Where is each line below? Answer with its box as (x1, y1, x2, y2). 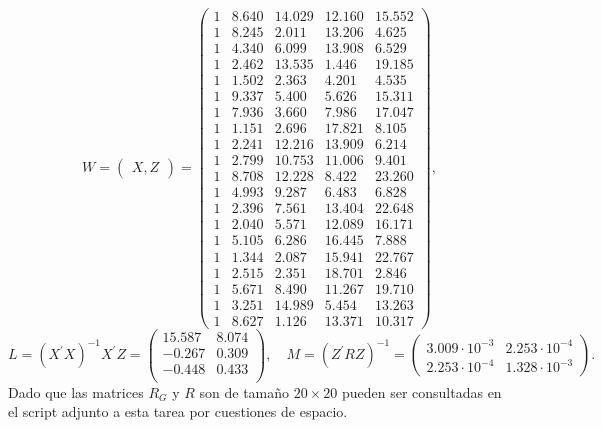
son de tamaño (199, 381, 290, 402)
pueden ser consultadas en (341, 381, 502, 402)
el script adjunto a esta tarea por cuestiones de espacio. (8, 401, 348, 422)
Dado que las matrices (8, 381, 144, 402)
